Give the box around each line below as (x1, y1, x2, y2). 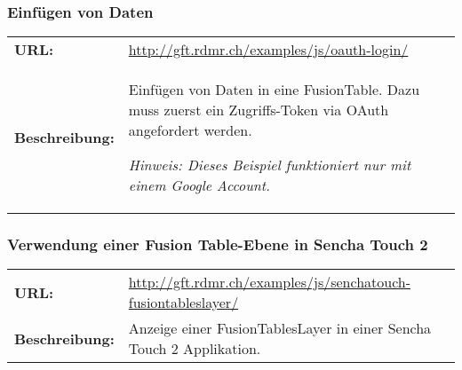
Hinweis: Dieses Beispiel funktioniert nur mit (128, 154, 411, 176)
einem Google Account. (128, 175, 271, 196)
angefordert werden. (128, 120, 252, 141)
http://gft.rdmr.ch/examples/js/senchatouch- (128, 272, 411, 293)
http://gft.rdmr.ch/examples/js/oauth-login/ (128, 39, 409, 60)
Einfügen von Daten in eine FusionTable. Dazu (128, 79, 420, 100)
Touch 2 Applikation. (128, 338, 261, 359)
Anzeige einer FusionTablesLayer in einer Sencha (128, 318, 432, 339)
